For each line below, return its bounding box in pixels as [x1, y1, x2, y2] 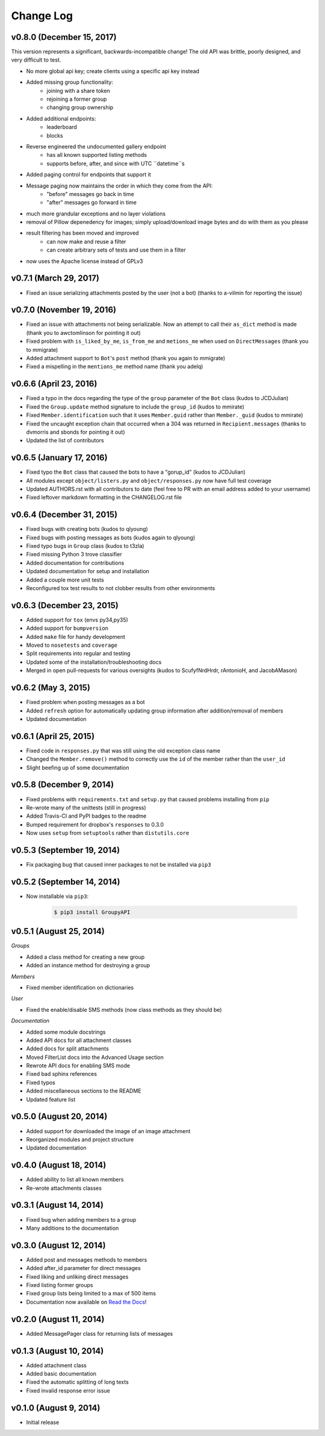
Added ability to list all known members [26, 1176, 124, 1183]
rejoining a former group [46, 95, 107, 103]
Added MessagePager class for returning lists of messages [26, 1330, 173, 1337]
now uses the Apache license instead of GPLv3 [26, 257, 143, 265]
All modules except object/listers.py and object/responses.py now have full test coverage [26, 477, 272, 484]
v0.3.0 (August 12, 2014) [11, 1240, 106, 1250]
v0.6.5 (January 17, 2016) [11, 453, 108, 463]
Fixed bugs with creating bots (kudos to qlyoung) [26, 526, 149, 533]
